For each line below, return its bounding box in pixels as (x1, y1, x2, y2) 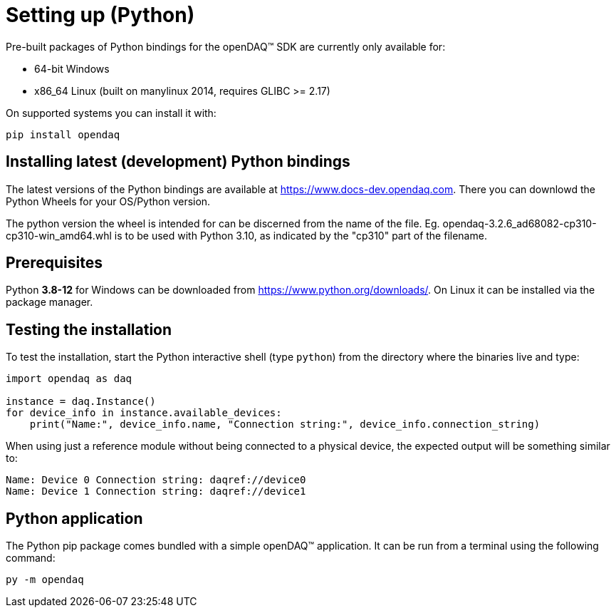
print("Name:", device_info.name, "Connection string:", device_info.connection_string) (29, 418, 541, 431)
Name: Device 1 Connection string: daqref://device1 (6, 485, 306, 498)
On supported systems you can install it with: (6, 106, 216, 119)
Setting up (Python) (6, 3, 195, 27)
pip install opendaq (6, 128, 120, 140)
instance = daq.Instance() (6, 396, 156, 408)
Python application (6, 509, 143, 527)
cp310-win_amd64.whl (6, 229, 112, 242)
